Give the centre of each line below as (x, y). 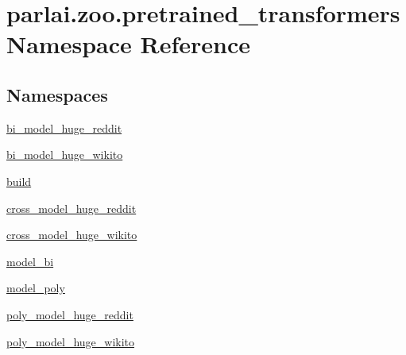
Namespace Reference (128, 44)
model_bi (30, 261)
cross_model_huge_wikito (72, 235)
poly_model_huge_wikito (71, 341)
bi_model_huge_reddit (64, 127)
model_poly (36, 288)
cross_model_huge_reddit (72, 208)
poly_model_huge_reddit (70, 314)
